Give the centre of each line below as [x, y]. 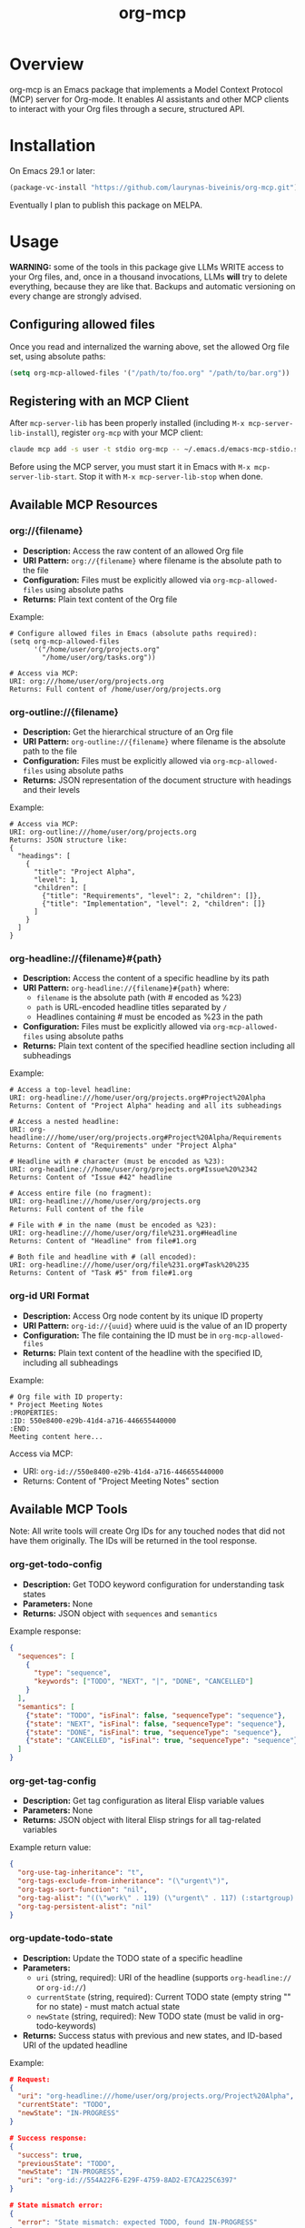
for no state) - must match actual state [108, 2006]
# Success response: [49, 2138]
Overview [47, 64]
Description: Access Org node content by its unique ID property [143, 1316]
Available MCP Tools [69, 1509]
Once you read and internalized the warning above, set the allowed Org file [150, 346]
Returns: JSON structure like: [69, 840]
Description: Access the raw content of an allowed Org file [133, 551]
